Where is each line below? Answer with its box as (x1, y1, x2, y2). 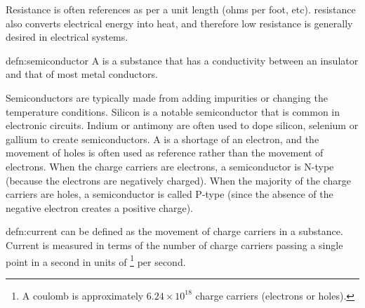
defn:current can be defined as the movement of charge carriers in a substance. (6, 224, 343, 239)
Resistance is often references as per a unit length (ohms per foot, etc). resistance (6, 2, 356, 16)
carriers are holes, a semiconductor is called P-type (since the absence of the (6, 187, 333, 201)
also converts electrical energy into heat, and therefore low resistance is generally (6, 15, 353, 30)
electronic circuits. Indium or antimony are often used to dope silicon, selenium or (6, 118, 359, 133)
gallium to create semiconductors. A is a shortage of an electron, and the (6, 131, 319, 146)
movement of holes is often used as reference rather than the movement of (6, 145, 324, 160)
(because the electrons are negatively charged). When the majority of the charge (6, 173, 351, 187)
